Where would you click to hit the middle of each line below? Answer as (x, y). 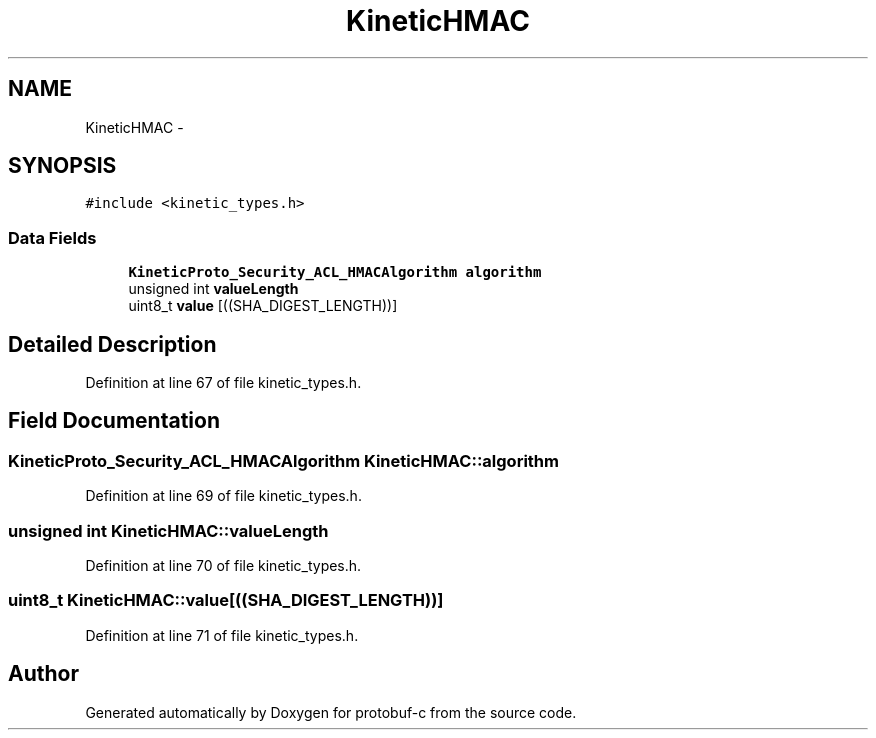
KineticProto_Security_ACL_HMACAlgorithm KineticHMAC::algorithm (283, 460)
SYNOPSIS (62, 166)
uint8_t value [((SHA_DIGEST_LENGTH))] (263, 306)
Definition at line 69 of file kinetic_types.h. (223, 496)
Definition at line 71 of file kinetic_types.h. (222, 635)
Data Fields (52, 237)
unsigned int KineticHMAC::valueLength (168, 530)
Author (43, 674)
